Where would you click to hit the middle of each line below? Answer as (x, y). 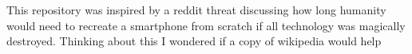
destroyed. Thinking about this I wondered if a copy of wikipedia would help (194, 41)
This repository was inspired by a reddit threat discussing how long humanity (196, 10)
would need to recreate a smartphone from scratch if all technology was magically (206, 25)
